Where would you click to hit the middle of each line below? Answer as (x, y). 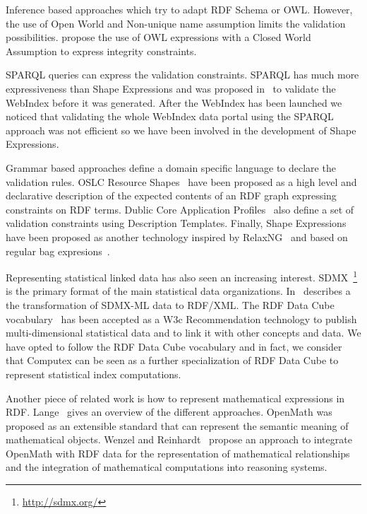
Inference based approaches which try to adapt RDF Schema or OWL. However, (179, 9)
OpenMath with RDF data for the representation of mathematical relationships (178, 453)
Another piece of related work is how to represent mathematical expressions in (175, 398)
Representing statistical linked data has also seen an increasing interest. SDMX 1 (182, 276)
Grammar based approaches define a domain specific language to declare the (171, 167)
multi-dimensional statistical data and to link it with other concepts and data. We (183, 333)
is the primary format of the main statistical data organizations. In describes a (178, 291)
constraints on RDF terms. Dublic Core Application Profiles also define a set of (180, 209)
